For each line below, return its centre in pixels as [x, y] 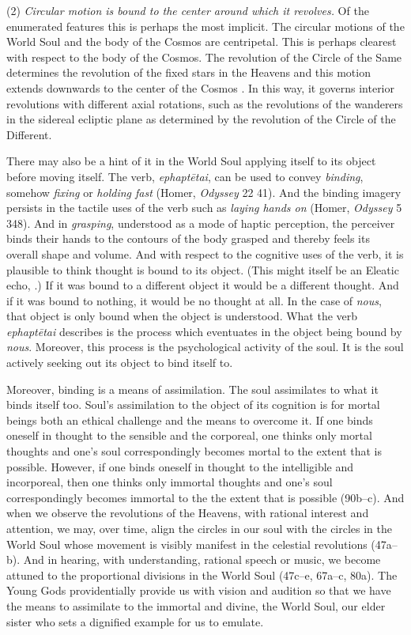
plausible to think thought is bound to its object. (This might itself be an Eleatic [203, 269]
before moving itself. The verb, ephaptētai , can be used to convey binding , [185, 176]
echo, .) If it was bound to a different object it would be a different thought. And [203, 285]
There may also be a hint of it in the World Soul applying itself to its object [191, 161]
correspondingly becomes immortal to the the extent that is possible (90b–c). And [205, 497]
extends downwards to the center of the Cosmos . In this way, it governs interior [201, 87]
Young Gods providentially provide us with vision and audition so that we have [199, 590]
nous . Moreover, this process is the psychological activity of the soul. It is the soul [205, 347]
